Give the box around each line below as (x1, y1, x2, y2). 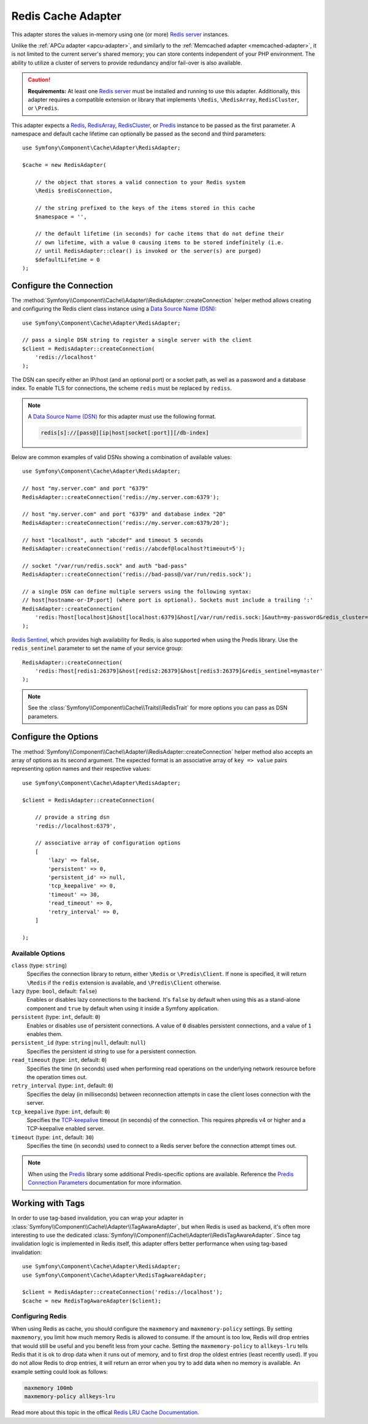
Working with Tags (11, 1198, 85, 1209)
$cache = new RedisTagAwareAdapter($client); (22, 1297, 162, 1304)
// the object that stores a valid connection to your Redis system (34, 179, 245, 186)
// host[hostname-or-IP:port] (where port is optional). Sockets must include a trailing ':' (22, 597, 313, 604)
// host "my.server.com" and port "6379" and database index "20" (22, 511, 226, 518)
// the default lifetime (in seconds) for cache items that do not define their (34, 230, 285, 238)
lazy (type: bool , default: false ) (11, 988, 98, 995)
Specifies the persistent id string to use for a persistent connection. (26, 1047, 197, 1055)
